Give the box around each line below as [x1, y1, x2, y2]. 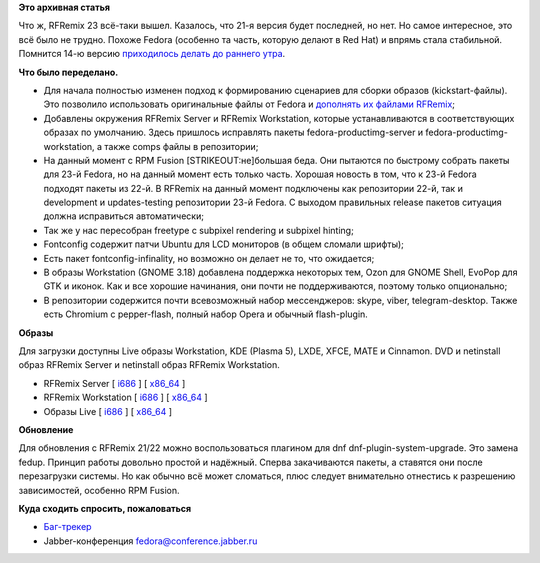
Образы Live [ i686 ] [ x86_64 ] [43, 405, 173, 417]
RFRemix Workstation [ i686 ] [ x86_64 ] [43, 391, 208, 404]
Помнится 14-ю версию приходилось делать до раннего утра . [18, 48, 286, 60]
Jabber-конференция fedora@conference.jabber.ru [43, 535, 258, 547]
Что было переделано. [18, 66, 119, 78]
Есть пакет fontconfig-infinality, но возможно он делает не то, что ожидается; [43, 252, 375, 264]
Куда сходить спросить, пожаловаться [18, 502, 192, 514]
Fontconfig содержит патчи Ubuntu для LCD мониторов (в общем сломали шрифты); [43, 238, 405, 250]
